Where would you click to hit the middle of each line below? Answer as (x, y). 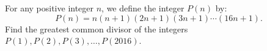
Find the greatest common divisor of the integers (97, 28)
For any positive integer (49, 8)
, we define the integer (143, 8)
